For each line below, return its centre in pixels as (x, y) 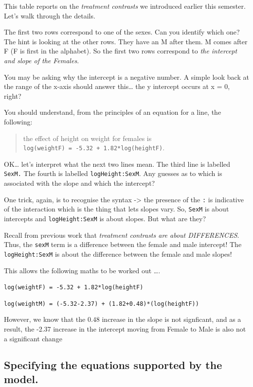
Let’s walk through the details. (50, 15)
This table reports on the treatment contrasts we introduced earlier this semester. (125, 6)
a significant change (33, 338)
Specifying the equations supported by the (113, 364)
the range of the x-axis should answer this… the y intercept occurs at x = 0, (117, 86)
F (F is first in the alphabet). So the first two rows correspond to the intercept (121, 51)
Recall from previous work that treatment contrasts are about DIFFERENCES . (122, 235)
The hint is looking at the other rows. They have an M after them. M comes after (126, 41)
